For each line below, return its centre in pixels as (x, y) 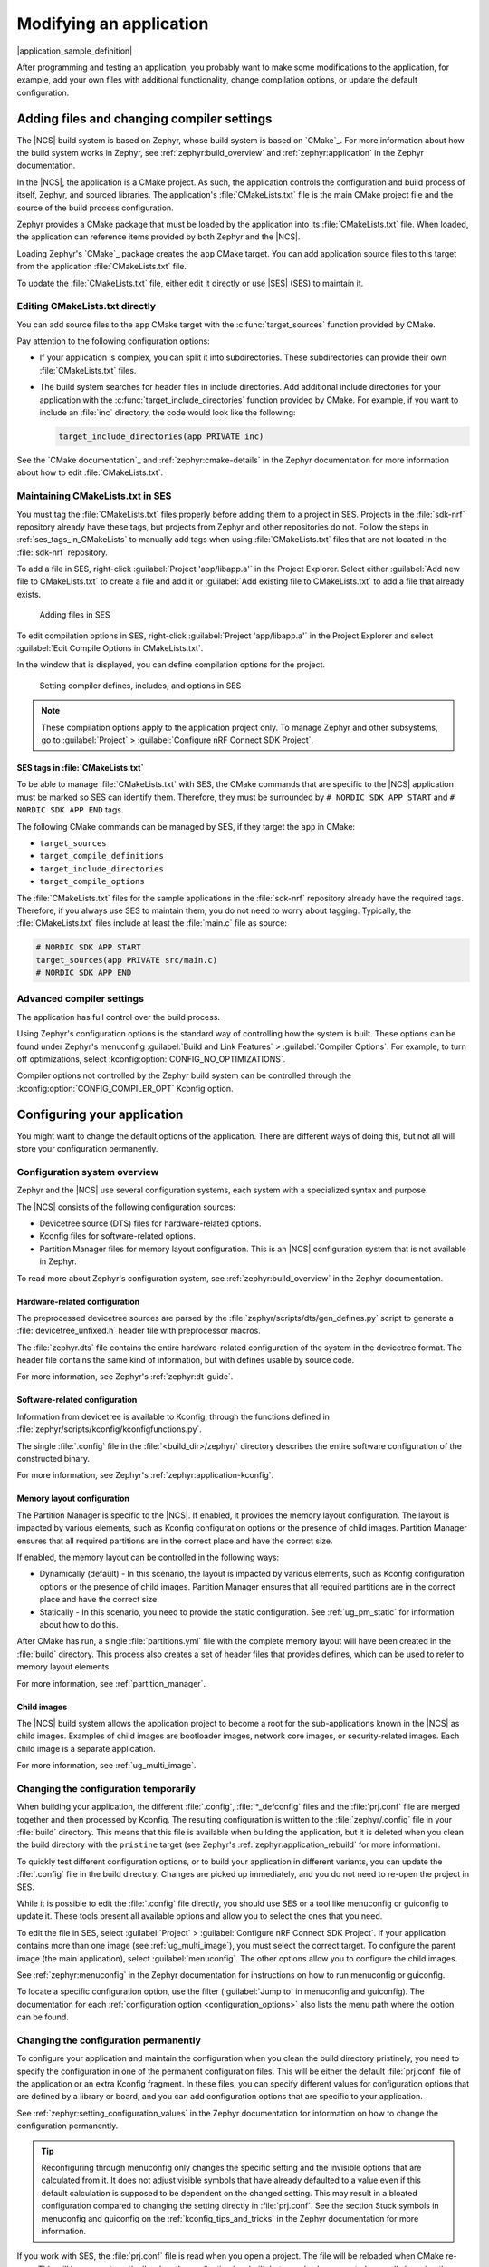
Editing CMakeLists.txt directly (86, 306)
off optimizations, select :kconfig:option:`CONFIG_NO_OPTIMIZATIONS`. (151, 1059)
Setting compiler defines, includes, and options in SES (140, 686)
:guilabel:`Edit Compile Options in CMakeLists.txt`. (110, 648)
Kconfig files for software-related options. (118, 1236)
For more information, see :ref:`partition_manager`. (111, 1683)
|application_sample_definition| (75, 51)
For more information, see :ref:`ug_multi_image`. (106, 1766)
